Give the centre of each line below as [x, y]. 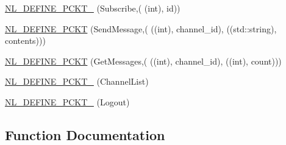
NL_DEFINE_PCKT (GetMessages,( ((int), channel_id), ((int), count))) [143, 61]
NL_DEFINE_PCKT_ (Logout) [67, 101]
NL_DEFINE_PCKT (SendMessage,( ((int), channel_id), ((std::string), [141, 28]
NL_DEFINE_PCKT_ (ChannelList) [77, 81]
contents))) [25, 41]
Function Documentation [85, 134]
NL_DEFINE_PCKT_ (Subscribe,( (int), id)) [93, 8]
